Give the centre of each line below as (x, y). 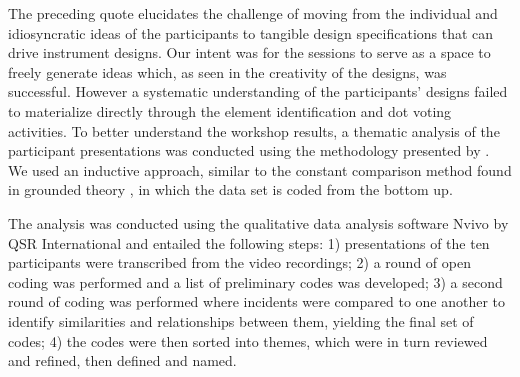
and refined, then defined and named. (122, 360)
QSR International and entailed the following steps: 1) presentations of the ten (249, 242)
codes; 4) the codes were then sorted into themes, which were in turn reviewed (248, 340)
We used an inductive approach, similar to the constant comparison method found (260, 169)
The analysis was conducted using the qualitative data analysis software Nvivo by (258, 222)
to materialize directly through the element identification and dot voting (230, 110)
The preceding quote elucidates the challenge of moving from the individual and (253, 13)
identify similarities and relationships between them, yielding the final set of (241, 320)
